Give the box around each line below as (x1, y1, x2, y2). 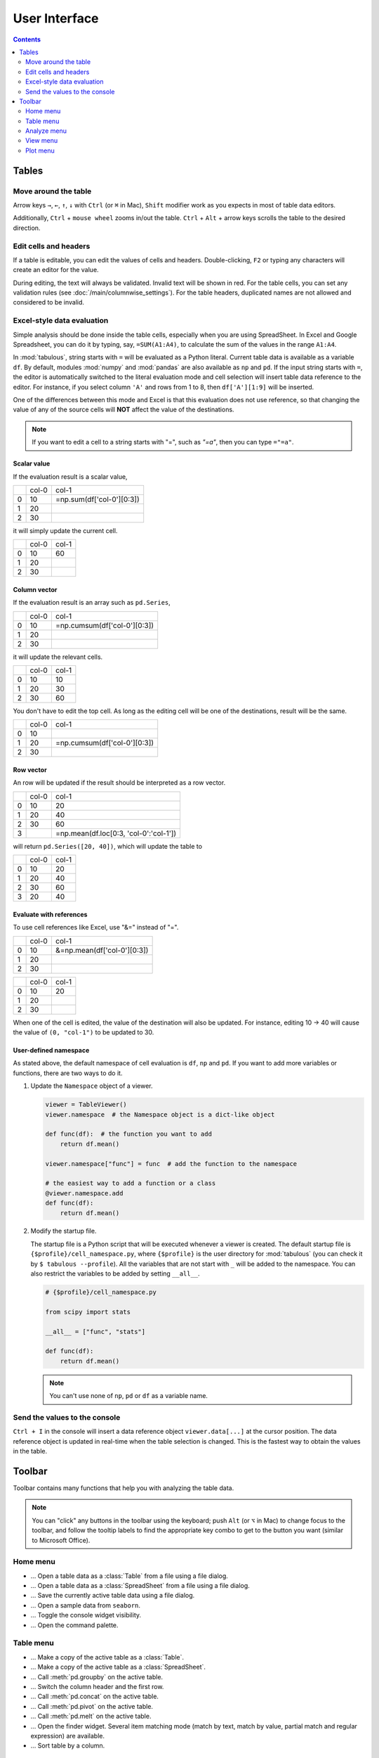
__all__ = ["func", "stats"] (45, 1328, 146, 1335)
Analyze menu (25, 127, 67, 135)
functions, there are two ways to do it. (13, 1069, 123, 1077)
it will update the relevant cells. (13, 653, 103, 661)
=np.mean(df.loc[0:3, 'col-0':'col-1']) (55, 828, 177, 838)
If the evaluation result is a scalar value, (13, 472, 128, 481)
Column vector (13, 585, 58, 594)
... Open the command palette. (30, 1621, 119, 1629)
